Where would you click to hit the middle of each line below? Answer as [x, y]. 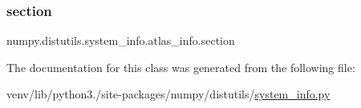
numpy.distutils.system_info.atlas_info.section [121, 40]
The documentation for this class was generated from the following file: [181, 67]
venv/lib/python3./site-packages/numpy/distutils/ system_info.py [168, 94]
